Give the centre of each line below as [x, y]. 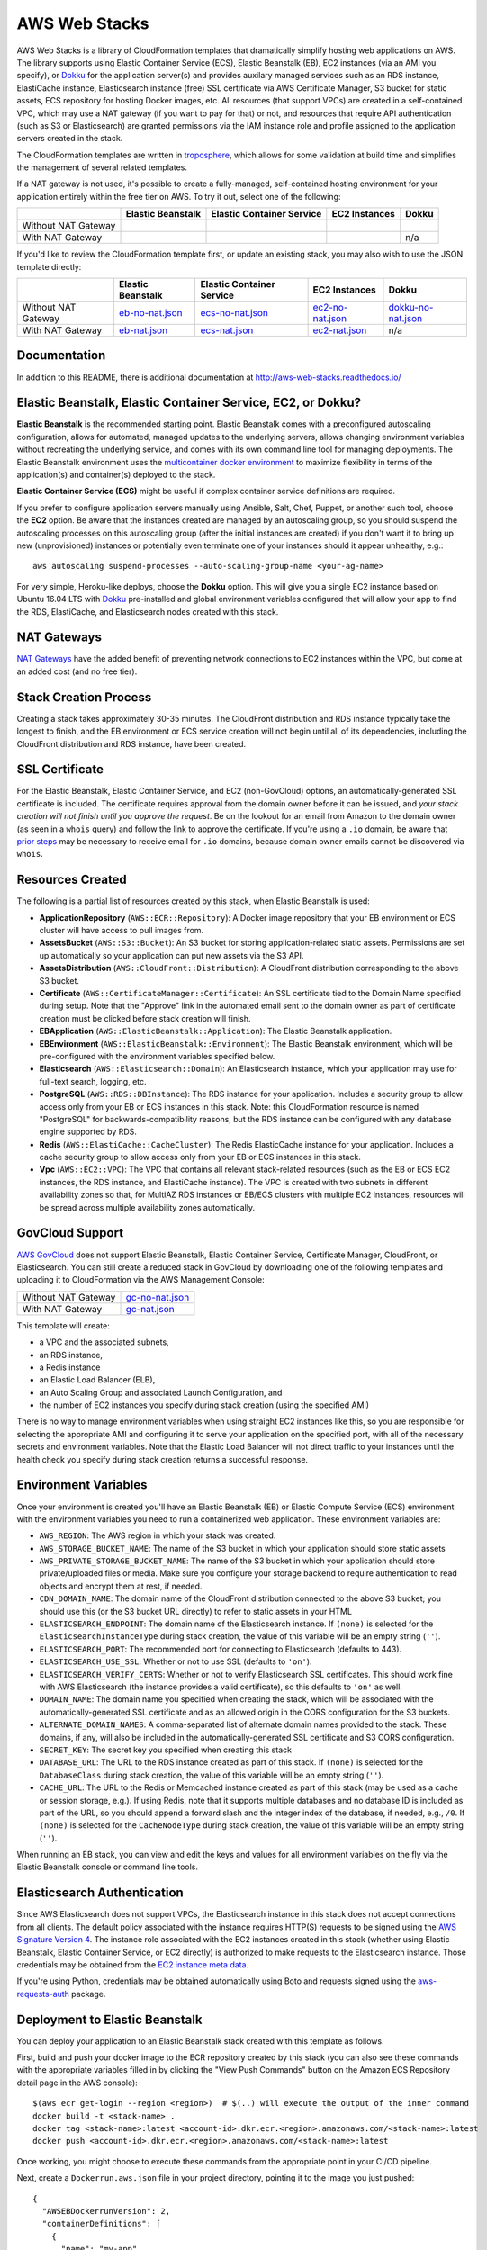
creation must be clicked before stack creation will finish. [145, 1018]
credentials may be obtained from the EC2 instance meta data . [133, 1964]
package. [88, 1993]
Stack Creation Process [84, 697]
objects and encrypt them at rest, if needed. [121, 1586]
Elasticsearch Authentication [100, 1893]
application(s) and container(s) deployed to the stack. [116, 474]
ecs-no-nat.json [234, 313]
